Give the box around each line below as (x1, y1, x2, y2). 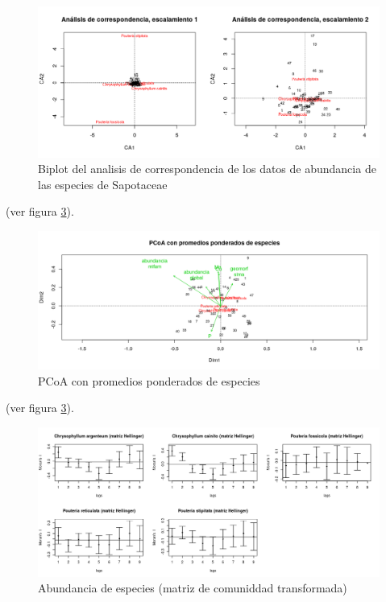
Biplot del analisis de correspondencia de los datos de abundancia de (38, 160, 376, 177)
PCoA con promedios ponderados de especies (38, 372, 260, 389)
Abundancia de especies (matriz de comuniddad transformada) (38, 579, 347, 596)
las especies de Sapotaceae (38, 175, 168, 192)
